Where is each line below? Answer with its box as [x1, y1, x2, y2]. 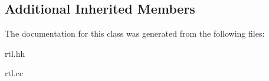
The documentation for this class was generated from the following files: [5, 27, 265, 40]
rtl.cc [5, 67, 24, 79]
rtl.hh [5, 47, 25, 59]
